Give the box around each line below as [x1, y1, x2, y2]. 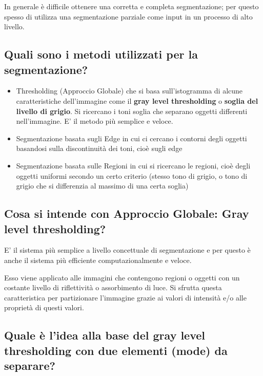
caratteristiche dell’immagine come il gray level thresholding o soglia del [16, 95, 258, 106]
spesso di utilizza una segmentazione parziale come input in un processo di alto [4, 11, 253, 22]
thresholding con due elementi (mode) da [4, 342, 228, 358]
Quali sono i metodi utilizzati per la [4, 46, 198, 62]
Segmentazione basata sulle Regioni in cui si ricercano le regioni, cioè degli [16, 160, 251, 171]
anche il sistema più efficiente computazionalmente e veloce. [4, 254, 192, 265]
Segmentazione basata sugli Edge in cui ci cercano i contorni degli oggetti [16, 133, 247, 143]
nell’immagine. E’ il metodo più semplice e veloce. [16, 116, 173, 126]
